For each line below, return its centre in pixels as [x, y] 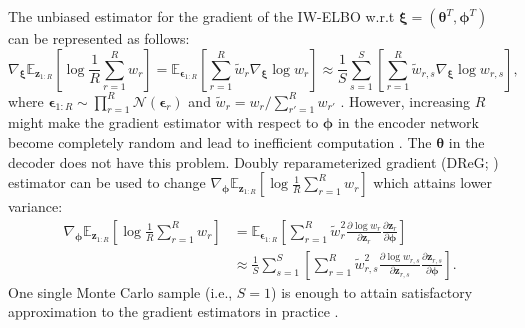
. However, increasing [405, 100]
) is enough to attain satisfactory [372, 291]
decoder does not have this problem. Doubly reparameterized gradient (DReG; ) [253, 161]
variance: [35, 206]
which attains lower [433, 182]
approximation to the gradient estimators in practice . [173, 311]
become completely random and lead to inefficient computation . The [220, 141]
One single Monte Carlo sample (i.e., [120, 291]
